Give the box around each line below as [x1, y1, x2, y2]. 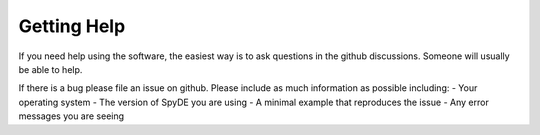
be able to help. [18, 63, 83, 75]
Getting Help [18, 15, 126, 37]
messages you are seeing [18, 110, 125, 122]
